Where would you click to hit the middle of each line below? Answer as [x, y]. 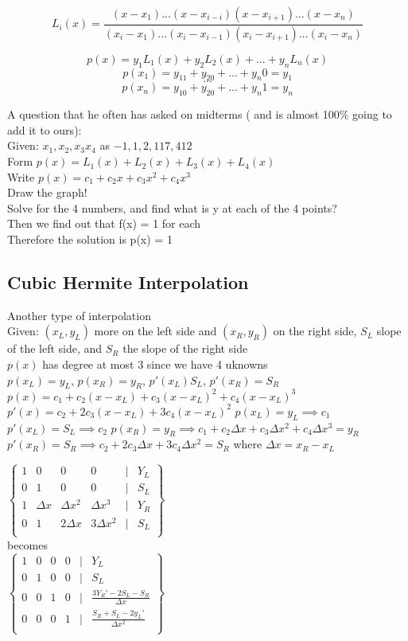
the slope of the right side [185, 348]
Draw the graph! [47, 192]
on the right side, [315, 331]
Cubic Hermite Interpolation [128, 282]
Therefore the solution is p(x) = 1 [90, 239]
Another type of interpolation [79, 315]
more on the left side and [155, 331]
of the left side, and [55, 348]
